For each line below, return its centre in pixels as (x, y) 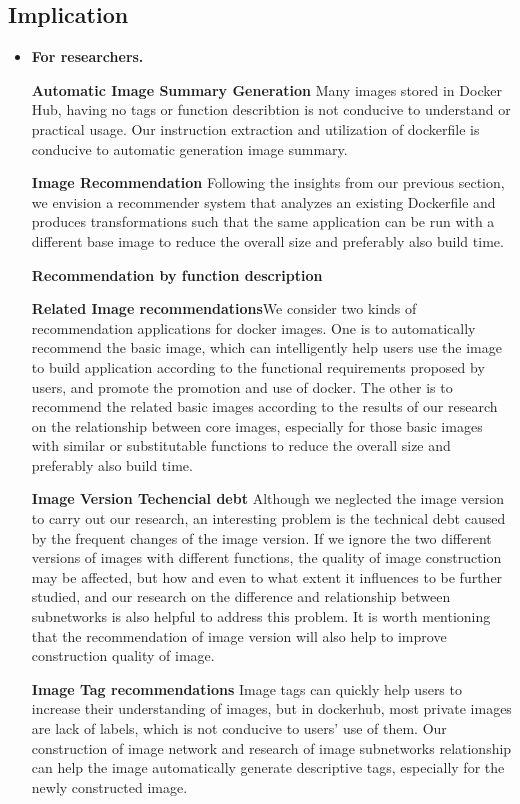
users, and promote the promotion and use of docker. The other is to (242, 386)
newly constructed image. (109, 786)
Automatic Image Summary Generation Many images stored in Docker (266, 89)
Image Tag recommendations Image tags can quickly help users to (246, 688)
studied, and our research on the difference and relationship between (241, 596)
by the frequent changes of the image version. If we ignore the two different (261, 537)
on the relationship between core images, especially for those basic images (257, 425)
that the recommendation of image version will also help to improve (239, 635)
